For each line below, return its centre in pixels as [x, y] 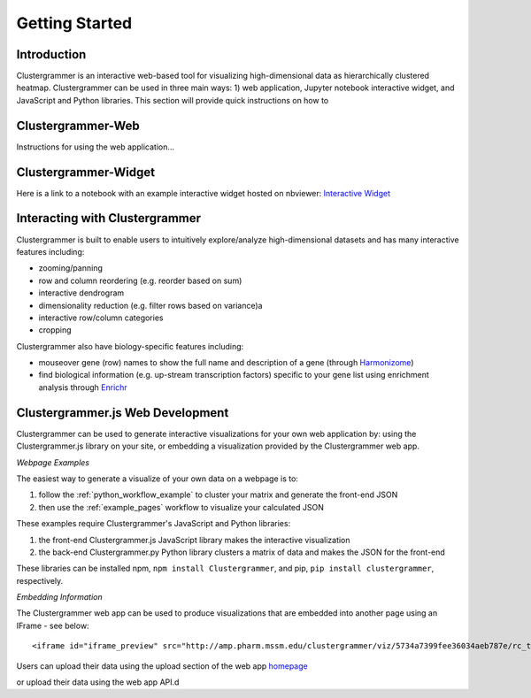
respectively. [40, 580]
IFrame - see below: [53, 625]
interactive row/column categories [101, 318]
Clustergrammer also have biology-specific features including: [130, 346]
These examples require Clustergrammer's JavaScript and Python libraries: [154, 524]
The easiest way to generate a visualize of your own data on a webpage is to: [157, 479]
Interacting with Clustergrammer [109, 218]
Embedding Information [59, 597]
